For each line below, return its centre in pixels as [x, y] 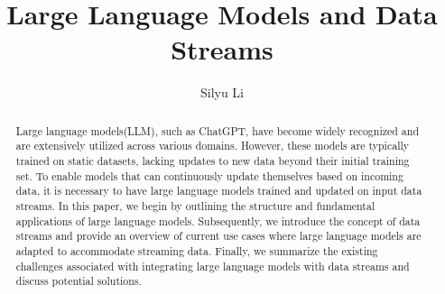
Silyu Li [222, 92]
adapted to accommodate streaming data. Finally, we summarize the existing [197, 250]
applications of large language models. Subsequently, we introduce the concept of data [218, 220]
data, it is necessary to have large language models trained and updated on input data [219, 191]
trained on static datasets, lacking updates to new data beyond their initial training [213, 161]
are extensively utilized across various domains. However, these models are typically [213, 146]
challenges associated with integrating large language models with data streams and [213, 266]
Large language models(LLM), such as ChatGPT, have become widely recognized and [218, 130]
